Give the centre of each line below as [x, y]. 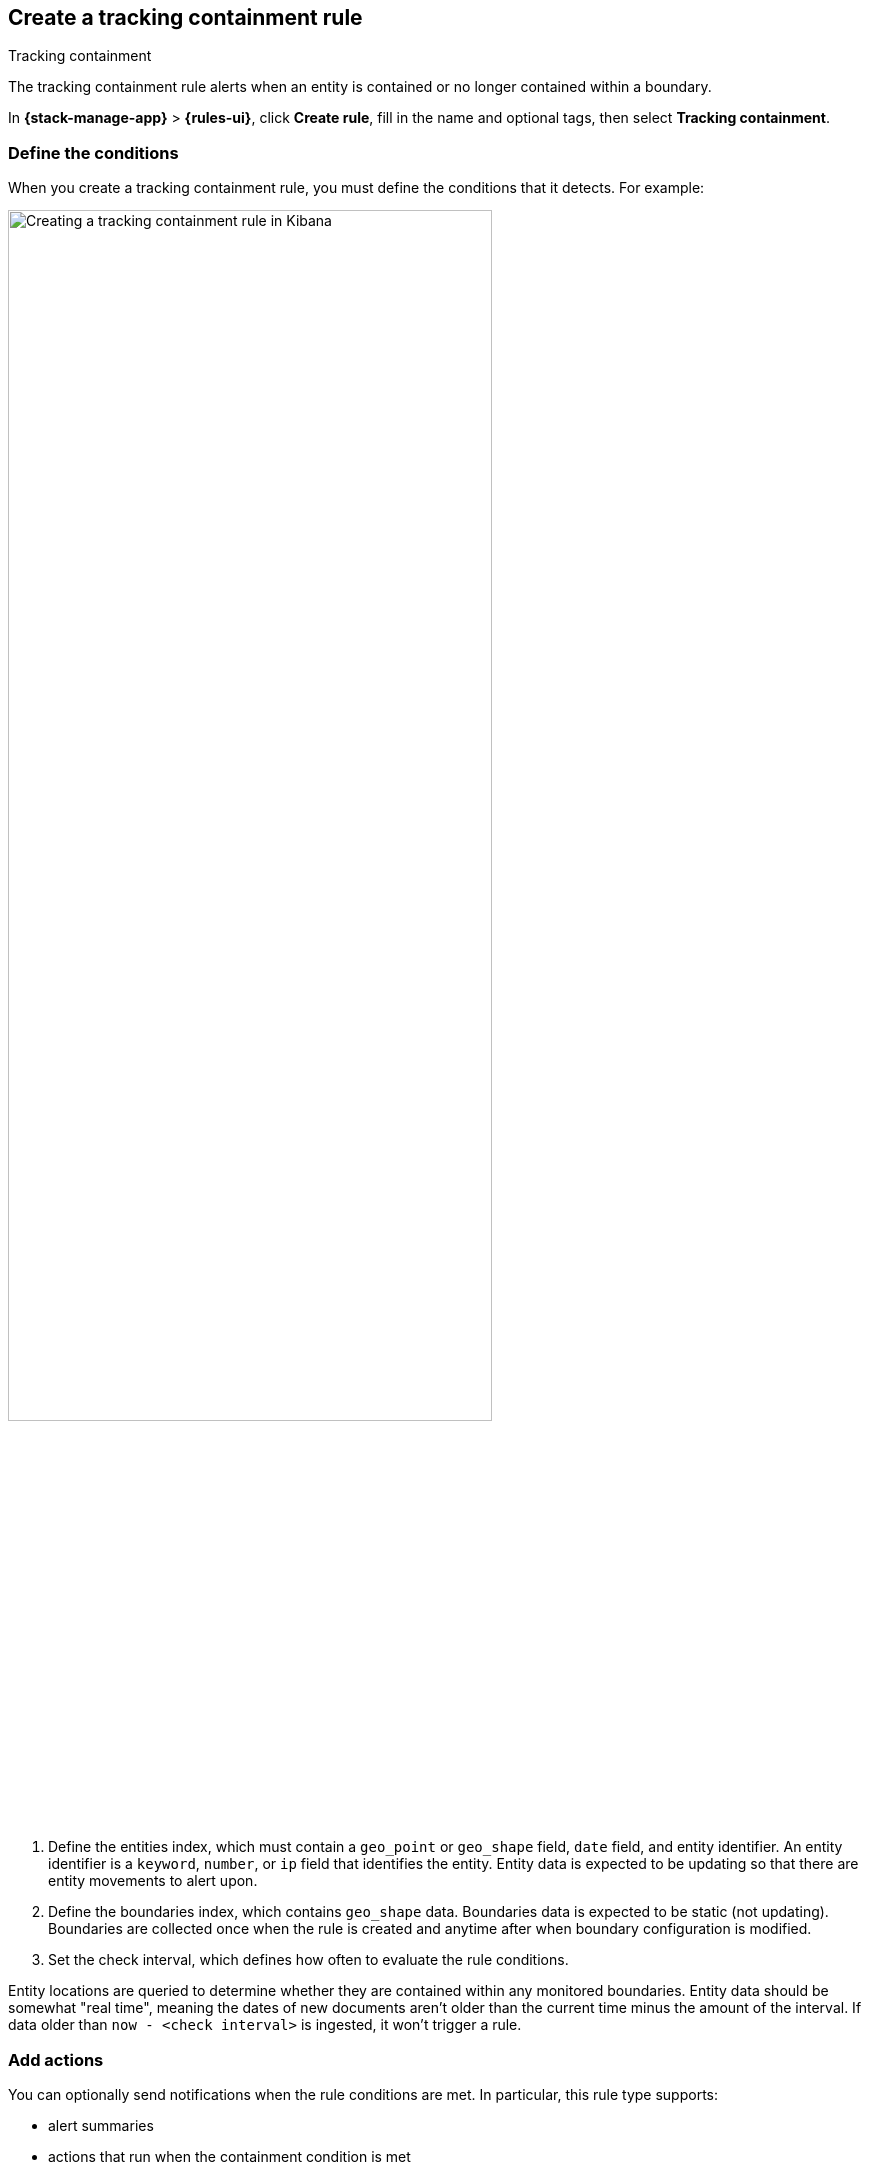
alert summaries [101, 2125]
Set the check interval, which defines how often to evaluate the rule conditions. [308, 1960]
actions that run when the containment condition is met [229, 2156]
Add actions [56, 2059]
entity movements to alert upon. [153, 1881]
